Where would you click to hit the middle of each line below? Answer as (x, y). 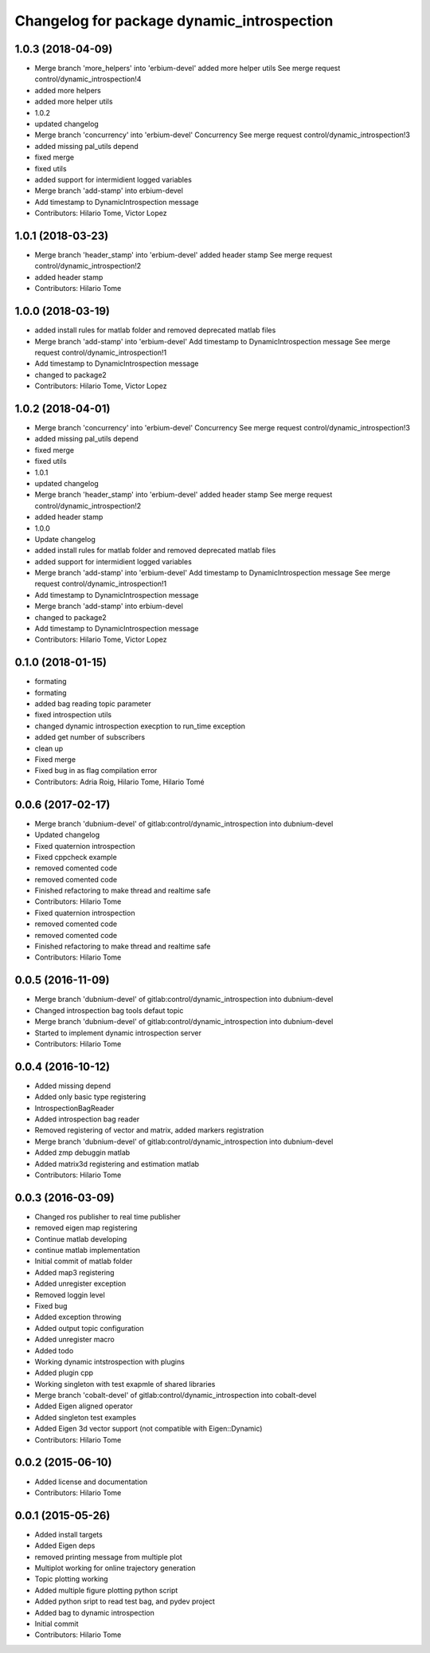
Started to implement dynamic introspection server (118, 1033)
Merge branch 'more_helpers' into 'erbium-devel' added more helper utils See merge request (188, 69)
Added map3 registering (74, 1272)
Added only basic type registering (90, 1097)
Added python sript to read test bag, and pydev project (125, 1601)
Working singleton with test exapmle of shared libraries (125, 1384)
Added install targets (68, 1534)
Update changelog (65, 539)
